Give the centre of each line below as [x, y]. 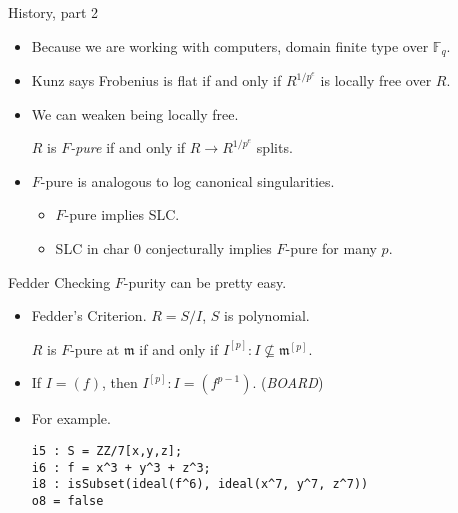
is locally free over [376, 80]
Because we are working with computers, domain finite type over [230, 45]
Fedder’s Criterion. [89, 315]
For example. [71, 418]
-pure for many [331, 248]
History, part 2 [53, 12]
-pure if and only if [128, 147]
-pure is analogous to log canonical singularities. [187, 180]
